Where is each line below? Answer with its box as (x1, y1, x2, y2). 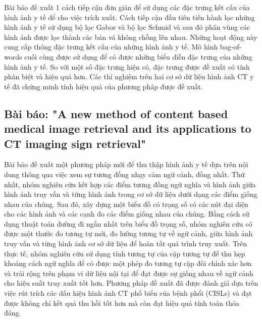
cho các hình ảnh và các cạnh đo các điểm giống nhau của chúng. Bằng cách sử (4, 208, 249, 219)
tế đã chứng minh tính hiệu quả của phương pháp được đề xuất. (4, 81, 203, 91)
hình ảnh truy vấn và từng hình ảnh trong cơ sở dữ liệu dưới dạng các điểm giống (4, 189, 257, 199)
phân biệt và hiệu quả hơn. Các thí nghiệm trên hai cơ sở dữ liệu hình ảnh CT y (4, 71, 254, 82)
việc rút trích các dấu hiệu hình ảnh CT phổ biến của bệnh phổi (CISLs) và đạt (4, 288, 252, 298)
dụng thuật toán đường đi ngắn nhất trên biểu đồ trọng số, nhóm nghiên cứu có (4, 218, 252, 229)
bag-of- (220, 41, 242, 52)
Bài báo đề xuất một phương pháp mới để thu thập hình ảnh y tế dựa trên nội (4, 159, 248, 170)
